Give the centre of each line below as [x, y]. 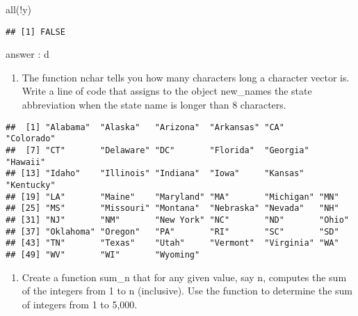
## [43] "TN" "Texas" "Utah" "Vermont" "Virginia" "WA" [172, 243]
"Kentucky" [31, 185]
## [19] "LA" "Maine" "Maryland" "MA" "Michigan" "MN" [172, 197]
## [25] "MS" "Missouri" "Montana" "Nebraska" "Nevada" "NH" [172, 208]
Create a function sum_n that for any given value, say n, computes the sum [184, 277]
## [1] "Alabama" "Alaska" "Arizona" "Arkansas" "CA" [145, 127]
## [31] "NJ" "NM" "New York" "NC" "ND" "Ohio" [177, 220]
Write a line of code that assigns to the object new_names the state [167, 91]
